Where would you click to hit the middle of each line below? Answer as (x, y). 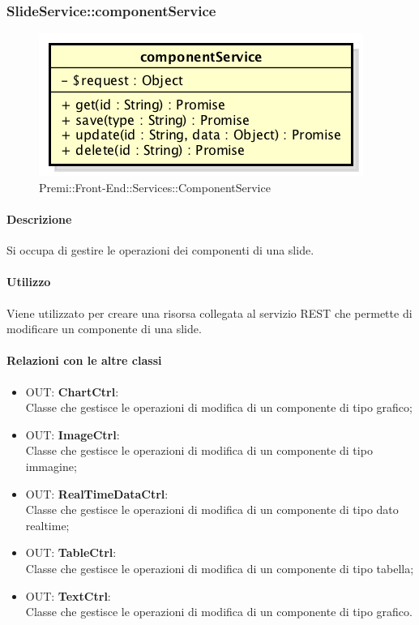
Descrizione (39, 219)
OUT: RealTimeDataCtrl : (97, 493)
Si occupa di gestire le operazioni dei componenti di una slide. (160, 250)
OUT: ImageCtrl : (73, 434)
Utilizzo (29, 282)
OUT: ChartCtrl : (72, 391)
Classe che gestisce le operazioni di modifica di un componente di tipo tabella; (220, 568)
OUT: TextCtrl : (68, 595)
